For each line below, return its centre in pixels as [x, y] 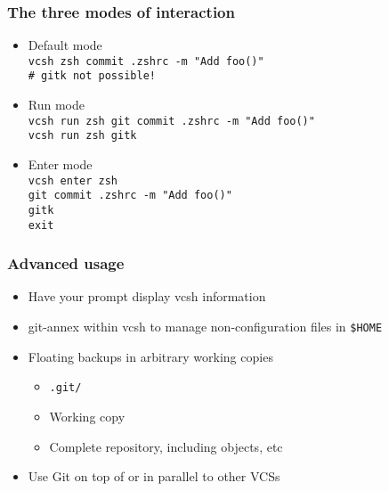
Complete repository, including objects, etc [166, 446]
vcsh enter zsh [73, 180]
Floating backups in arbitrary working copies [150, 356]
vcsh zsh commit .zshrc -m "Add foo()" [146, 61]
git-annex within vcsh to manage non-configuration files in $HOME [205, 327]
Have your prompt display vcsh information [147, 296]
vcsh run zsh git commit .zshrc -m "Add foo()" [171, 121]
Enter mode [60, 164]
